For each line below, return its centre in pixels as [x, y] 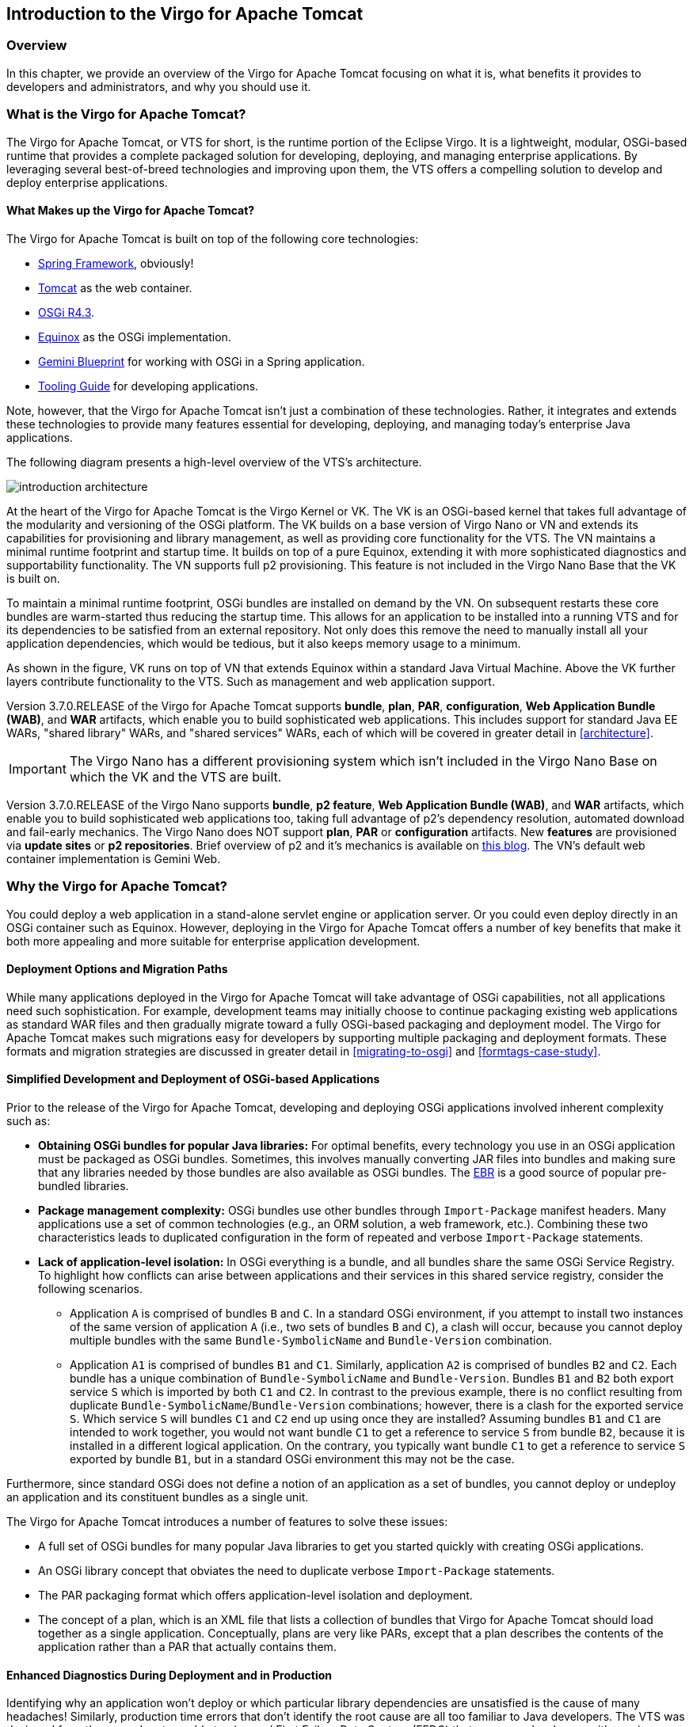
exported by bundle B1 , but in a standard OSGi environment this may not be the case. [292, 1459]
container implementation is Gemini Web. [114, 858]
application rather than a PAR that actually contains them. [187, 1646]
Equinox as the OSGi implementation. [135, 337]
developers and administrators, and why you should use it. [159, 86]
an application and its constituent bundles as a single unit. [158, 1497]
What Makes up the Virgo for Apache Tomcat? [131, 211]
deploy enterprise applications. [87, 182]
